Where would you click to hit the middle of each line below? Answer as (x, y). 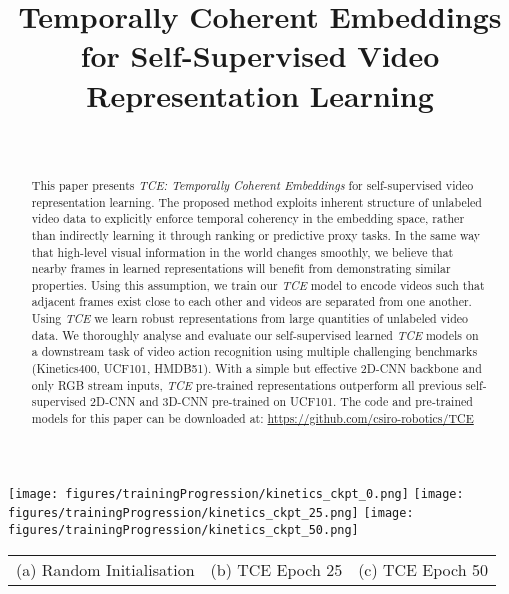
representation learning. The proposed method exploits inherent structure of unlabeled (256, 201)
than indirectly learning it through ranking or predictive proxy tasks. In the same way (256, 234)
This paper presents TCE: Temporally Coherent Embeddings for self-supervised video (252, 184)
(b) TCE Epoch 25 (276, 569)
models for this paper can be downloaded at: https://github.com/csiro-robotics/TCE (252, 418)
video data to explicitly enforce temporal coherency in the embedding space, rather (248, 218)
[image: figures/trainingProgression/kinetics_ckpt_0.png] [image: (236, 493)
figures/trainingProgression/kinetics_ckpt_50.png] (183, 530)
